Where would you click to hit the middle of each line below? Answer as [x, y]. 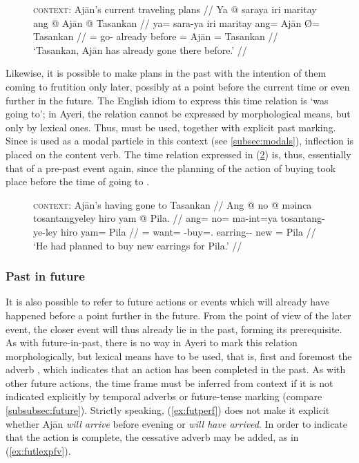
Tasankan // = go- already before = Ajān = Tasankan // [156, 36]
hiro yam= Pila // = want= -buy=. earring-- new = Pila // [188, 231]
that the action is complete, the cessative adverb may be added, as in [152, 437]
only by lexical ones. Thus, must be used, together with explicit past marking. [171, 127]
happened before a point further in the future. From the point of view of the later [178, 315]
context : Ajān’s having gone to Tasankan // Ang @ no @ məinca [173, 204]
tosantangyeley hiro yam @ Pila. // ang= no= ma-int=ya [155, 218]
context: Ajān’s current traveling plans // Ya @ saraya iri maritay [175, 9]
